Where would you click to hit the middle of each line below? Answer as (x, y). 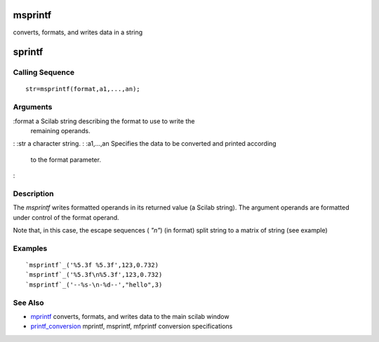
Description (33, 193)
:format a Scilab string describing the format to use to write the (104, 121)
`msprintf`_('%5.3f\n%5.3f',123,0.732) (94, 275)
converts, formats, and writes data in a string (78, 32)
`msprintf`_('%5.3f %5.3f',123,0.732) (92, 265)
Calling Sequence (44, 72)
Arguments (33, 107)
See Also (28, 303)
